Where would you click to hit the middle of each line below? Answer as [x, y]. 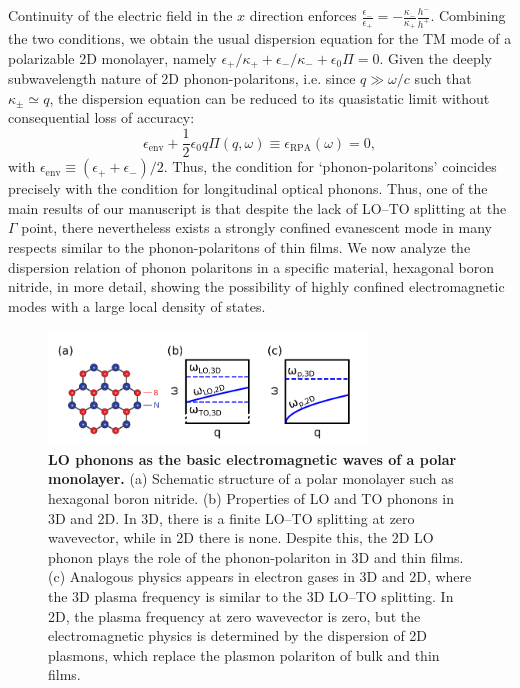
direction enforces [303, 15]
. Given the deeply [435, 57]
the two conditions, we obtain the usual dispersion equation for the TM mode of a [260, 38]
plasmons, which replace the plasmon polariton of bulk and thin [244, 654]
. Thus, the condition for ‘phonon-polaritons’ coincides [330, 166]
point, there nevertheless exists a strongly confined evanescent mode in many [256, 227]
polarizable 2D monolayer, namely [112, 57]
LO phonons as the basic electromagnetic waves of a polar [252, 458]
